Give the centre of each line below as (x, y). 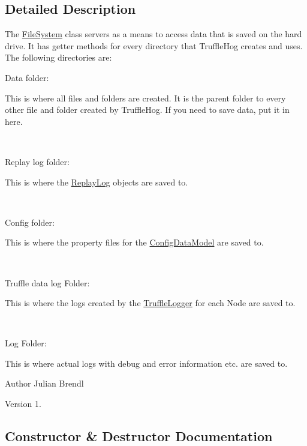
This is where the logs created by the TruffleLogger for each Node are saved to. (150, 303)
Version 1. (23, 404)
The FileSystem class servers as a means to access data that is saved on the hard (153, 34)
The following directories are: (58, 57)
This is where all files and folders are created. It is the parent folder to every (145, 98)
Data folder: (27, 77)
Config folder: (30, 222)
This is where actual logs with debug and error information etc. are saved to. (146, 363)
